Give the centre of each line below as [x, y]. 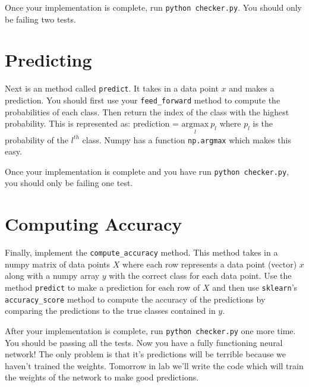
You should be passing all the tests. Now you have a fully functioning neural [144, 342]
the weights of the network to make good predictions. [102, 377]
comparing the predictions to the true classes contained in [110, 311]
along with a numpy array [52, 276]
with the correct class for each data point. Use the [200, 276]
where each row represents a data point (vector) [210, 264]
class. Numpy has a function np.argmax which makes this [187, 139]
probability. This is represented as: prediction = [92, 123]
